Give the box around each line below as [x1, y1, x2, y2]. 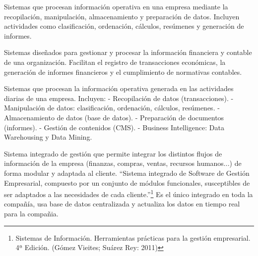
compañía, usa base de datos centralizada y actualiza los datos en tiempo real [4, 199, 240, 209]
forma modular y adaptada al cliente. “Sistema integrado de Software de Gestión [4, 167, 250, 178]
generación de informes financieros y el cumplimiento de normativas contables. [4, 66, 242, 77]
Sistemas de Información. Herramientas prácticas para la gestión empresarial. [15, 232, 251, 243]
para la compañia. [4, 208, 59, 218]
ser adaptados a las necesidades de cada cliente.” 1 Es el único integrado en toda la [4, 188, 253, 199]
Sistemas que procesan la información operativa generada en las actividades [4, 83, 234, 94]
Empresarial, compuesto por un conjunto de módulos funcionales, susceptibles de [4, 177, 250, 188]
